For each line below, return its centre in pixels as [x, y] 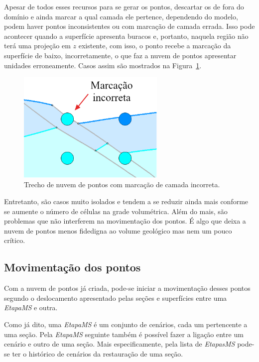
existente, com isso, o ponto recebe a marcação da [155, 46]
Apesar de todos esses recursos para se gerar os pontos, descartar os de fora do [124, 6]
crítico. [15, 240]
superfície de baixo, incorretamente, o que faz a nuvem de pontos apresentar [120, 55]
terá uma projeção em [37, 46]
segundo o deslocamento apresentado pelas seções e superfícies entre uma [116, 298]
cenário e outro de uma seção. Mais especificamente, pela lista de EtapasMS [120, 344]
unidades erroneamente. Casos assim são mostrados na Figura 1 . [103, 65]
